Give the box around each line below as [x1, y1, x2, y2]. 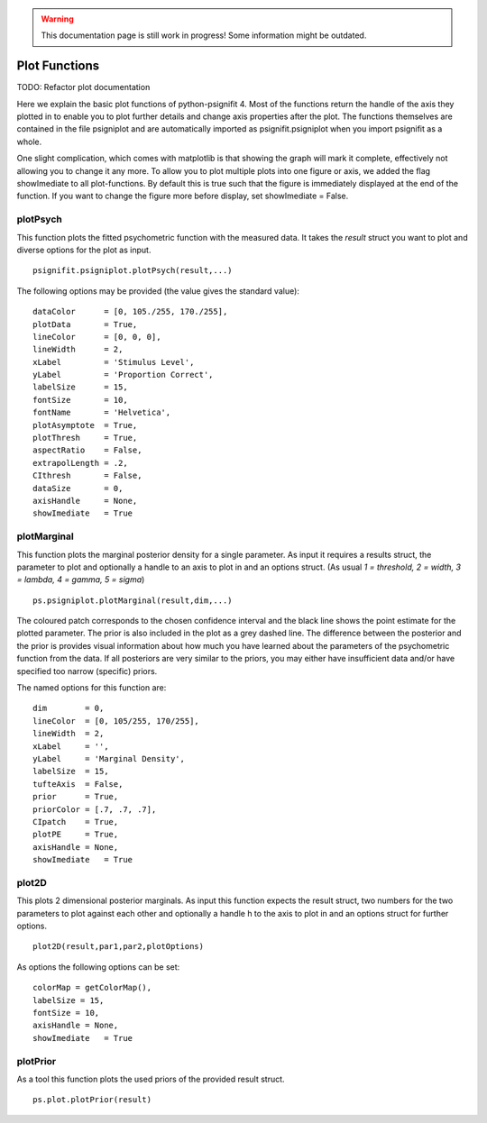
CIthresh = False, [32, 470, 142, 481]
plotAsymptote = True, [32, 420, 138, 430]
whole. [16, 136, 42, 147]
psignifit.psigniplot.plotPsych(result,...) [32, 266, 234, 276]
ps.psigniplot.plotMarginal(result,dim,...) [32, 595, 234, 606]
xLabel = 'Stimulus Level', [32, 357, 195, 367]
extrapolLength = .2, [32, 458, 128, 468]
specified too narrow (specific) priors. [16, 665, 158, 676]
